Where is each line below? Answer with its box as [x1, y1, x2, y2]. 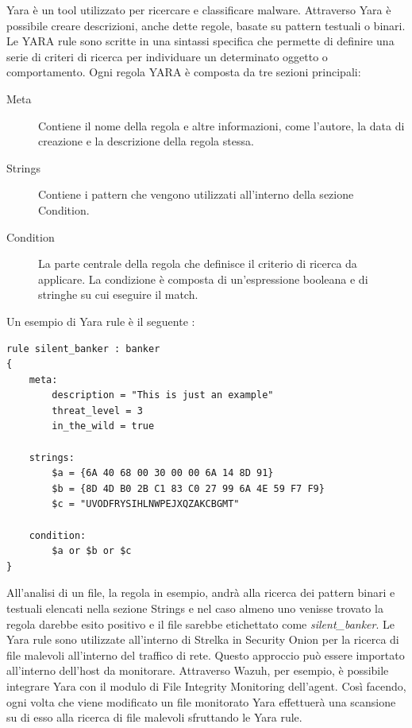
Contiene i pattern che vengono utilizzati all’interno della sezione [38, 186, 354, 203]
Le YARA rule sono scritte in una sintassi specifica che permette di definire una [6, 33, 395, 49]
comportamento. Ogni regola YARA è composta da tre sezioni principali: [6, 64, 361, 80]
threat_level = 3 [52, 405, 143, 416]
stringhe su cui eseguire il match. [38, 286, 198, 303]
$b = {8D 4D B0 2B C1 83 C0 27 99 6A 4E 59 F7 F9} [52, 482, 325, 494]
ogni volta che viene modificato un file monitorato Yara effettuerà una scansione [6, 693, 396, 710]
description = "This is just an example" [52, 389, 274, 401]
